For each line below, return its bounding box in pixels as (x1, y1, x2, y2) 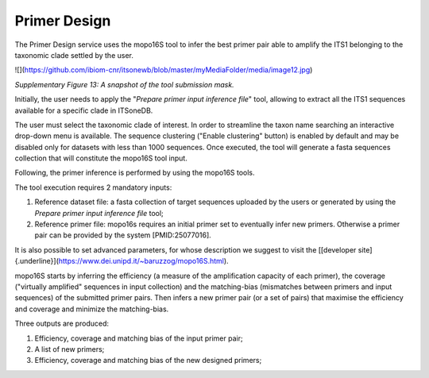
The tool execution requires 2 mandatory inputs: (14, 183, 172, 192)
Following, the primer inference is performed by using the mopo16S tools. (14, 168, 255, 178)
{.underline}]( (14, 256, 60, 266)
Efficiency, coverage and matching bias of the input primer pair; (34, 334, 243, 343)
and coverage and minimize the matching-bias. (14, 304, 169, 314)
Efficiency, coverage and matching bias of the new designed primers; (34, 356, 262, 365)
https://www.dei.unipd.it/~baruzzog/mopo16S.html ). (58, 256, 230, 266)
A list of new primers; (34, 344, 105, 353)
